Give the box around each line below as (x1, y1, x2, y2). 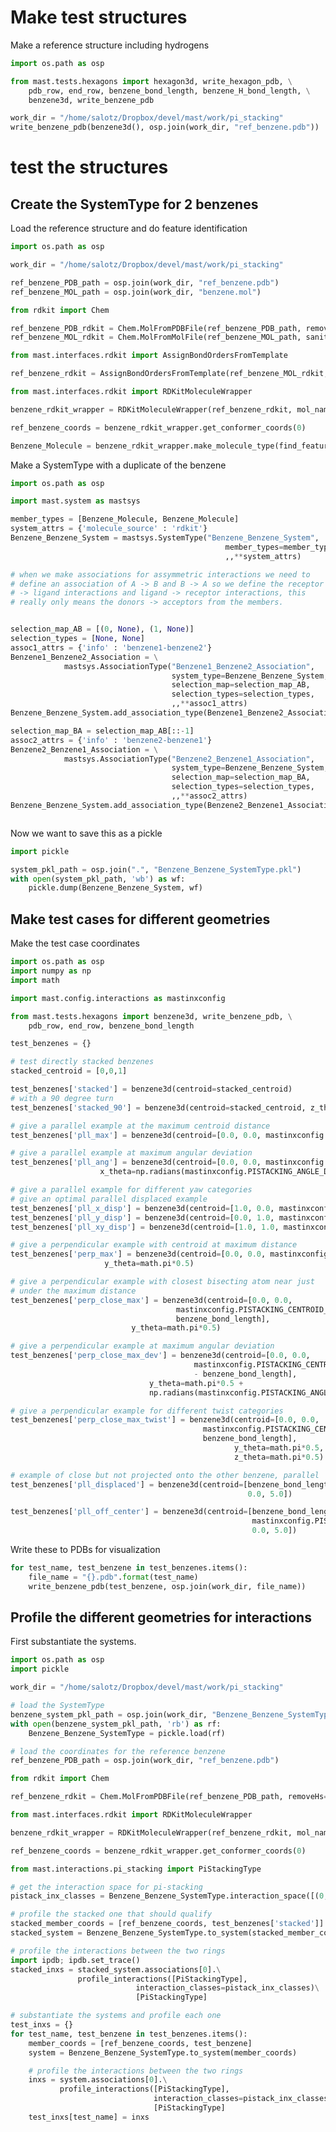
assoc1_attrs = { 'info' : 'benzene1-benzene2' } (10, 642, 213, 653)
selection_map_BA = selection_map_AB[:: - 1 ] (10, 726, 195, 736)
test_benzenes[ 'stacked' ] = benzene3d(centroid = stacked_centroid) (10, 1084, 293, 1094)
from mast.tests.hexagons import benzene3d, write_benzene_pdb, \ (10, 1011, 293, 1021)
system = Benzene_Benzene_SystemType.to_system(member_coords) (28, 2047, 298, 2058)
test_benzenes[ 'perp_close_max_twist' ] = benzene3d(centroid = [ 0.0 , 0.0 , (10, 1415, 320, 1425)
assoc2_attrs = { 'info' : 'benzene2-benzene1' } (10, 735, 213, 745)
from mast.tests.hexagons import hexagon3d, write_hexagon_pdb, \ (10, 76, 293, 86)
